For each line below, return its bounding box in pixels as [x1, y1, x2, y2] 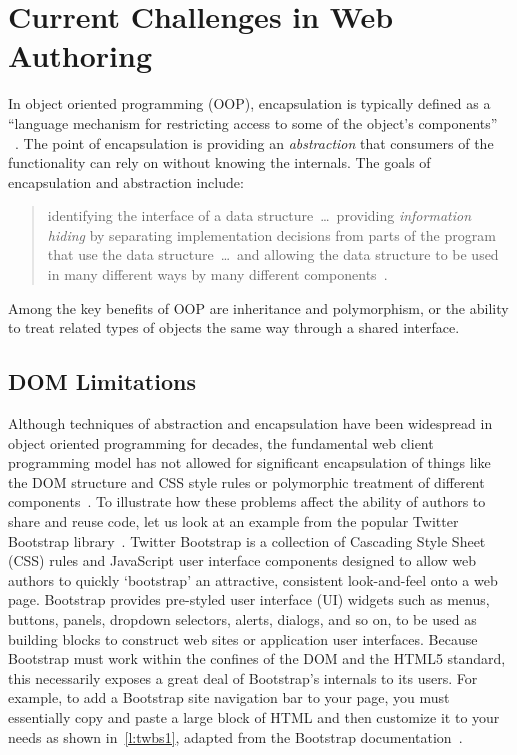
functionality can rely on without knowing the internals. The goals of [8, 152, 431, 173]
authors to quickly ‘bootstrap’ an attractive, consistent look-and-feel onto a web [8, 569, 498, 590]
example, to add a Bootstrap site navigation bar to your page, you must [8, 687, 450, 708]
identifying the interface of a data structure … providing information [47, 205, 472, 226]
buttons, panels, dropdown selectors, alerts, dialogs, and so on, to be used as [8, 608, 477, 629]
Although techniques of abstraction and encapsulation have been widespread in [8, 413, 493, 434]
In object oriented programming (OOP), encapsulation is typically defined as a [8, 93, 491, 114]
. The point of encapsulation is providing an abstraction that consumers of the [15, 132, 494, 153]
